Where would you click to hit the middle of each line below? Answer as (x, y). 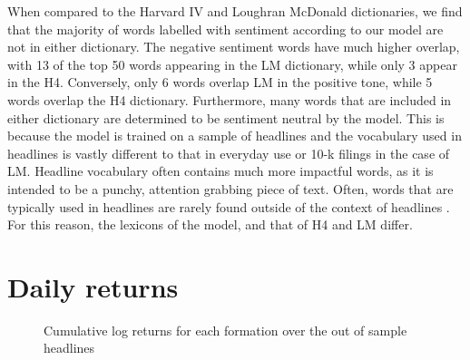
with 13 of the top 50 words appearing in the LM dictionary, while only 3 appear (232, 64)
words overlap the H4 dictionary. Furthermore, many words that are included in (230, 99)
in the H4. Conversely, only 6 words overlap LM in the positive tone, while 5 (220, 82)
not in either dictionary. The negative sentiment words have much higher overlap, (234, 47)
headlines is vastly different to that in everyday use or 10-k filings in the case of (229, 153)
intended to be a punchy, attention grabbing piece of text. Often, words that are (230, 188)
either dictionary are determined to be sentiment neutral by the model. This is (226, 117)
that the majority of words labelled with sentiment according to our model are (225, 29)
